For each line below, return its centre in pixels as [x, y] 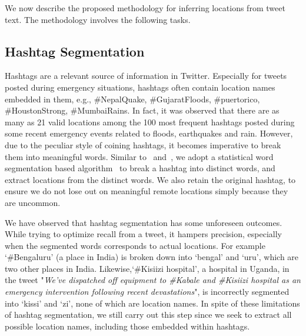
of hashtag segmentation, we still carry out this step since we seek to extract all [148, 315]
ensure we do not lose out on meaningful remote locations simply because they [147, 191]
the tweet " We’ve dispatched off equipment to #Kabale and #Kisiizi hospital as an [153, 280]
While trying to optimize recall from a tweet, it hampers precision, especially [143, 234]
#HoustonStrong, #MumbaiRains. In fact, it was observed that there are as [142, 110]
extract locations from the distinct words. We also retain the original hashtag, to [150, 179]
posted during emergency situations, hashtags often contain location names [140, 87]
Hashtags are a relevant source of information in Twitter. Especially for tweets [146, 76]
